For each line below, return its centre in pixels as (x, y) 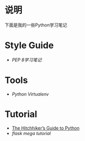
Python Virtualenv (30, 94)
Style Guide (29, 46)
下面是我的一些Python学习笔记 (36, 25)
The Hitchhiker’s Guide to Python (46, 128)
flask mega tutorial (31, 133)
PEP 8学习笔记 (27, 60)
